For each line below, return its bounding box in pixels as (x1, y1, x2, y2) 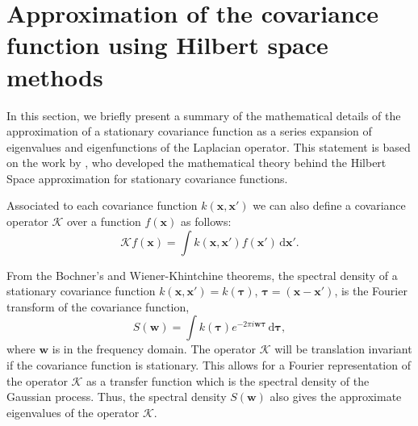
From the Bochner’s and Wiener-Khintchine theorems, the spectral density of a (6, 266, 398, 283)
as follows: (181, 213, 232, 230)
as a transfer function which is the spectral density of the (86, 372, 370, 389)
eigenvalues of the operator (6, 403, 140, 420)
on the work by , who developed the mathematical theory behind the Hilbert (6, 154, 387, 171)
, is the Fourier (334, 282, 408, 299)
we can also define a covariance (253, 197, 406, 214)
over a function (67, 213, 141, 230)
